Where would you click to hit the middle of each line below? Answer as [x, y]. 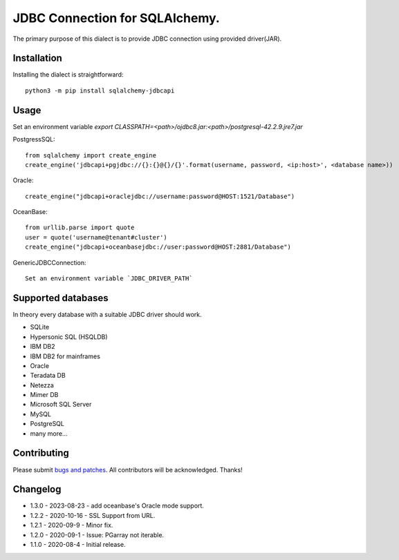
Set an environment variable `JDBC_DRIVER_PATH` [109, 279]
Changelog [37, 489]
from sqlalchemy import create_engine [91, 155]
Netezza [42, 385]
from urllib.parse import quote [80, 228]
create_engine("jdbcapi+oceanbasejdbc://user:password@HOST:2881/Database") [158, 247]
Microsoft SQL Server [61, 405]
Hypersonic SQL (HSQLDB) [69, 337]
